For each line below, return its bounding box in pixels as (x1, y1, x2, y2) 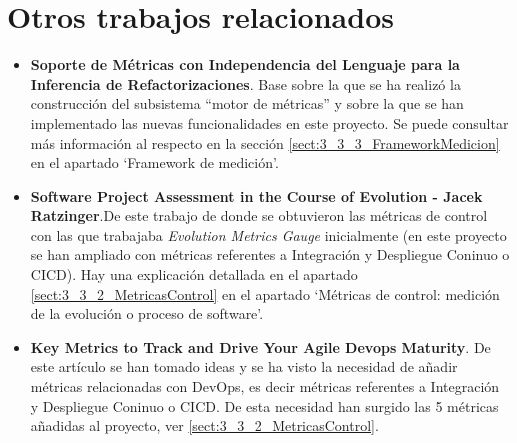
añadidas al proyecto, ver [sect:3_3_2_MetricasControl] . (30, 415, 379, 436)
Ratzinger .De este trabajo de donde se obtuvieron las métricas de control (30, 205, 488, 226)
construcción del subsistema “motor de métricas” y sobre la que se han (30, 93, 464, 114)
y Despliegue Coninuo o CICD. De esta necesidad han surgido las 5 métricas (30, 395, 499, 416)
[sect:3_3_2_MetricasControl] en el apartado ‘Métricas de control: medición (30, 283, 500, 304)
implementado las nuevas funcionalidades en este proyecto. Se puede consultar (30, 112, 509, 133)
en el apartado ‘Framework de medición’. (30, 152, 279, 173)
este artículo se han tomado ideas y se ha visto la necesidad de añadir (30, 356, 458, 377)
